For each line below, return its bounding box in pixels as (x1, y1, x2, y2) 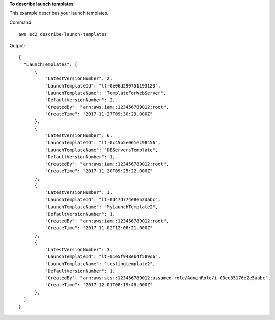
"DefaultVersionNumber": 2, (45, 97, 116, 103)
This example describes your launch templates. (9, 10, 109, 16)
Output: (9, 42, 25, 48)
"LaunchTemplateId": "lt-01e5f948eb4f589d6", (45, 253, 161, 259)
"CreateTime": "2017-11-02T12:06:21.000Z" (45, 225, 153, 231)
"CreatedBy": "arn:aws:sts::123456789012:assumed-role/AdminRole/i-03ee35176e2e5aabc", (45, 275, 271, 281)
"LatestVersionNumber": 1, (45, 190, 113, 195)
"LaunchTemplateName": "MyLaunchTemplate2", (45, 204, 158, 210)
